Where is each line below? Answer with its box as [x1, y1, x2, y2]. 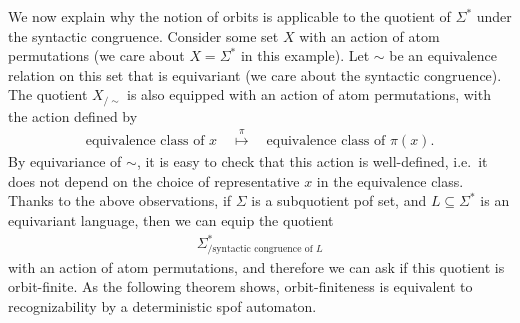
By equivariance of [8, 151, 122, 172]
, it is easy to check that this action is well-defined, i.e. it [136, 151, 488, 172]
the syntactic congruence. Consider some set [8, 25, 279, 46]
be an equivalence [389, 45, 497, 66]
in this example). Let [240, 45, 370, 66]
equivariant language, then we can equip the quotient [8, 210, 334, 231]
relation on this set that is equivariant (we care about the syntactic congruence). [8, 64, 502, 85]
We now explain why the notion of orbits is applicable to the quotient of [8, 6, 451, 26]
